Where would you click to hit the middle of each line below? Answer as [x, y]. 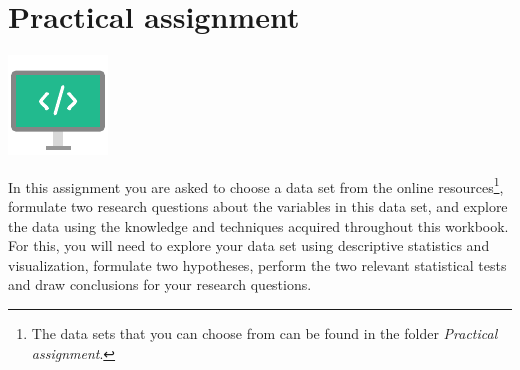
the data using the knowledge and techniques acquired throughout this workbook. [258, 225]
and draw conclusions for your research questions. [160, 284]
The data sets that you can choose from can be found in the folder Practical [264, 332]
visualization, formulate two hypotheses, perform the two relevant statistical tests [257, 264]
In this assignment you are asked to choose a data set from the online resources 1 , [256, 185]
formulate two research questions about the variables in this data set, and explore [258, 205]
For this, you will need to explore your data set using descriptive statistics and [249, 245]
